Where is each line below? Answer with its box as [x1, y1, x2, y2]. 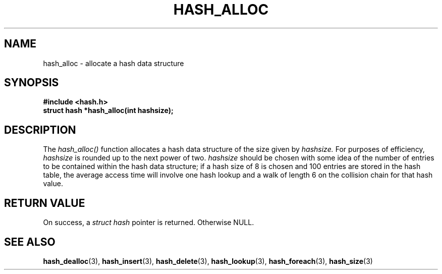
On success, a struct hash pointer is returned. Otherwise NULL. [43, 218, 254, 227]
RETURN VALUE [4, 196, 85, 209]
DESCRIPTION [4, 123, 76, 136]
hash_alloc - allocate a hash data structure [43, 59, 184, 68]
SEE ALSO [4, 235, 56, 248]
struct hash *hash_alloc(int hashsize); [43, 106, 174, 115]
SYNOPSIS [4, 76, 59, 89]
